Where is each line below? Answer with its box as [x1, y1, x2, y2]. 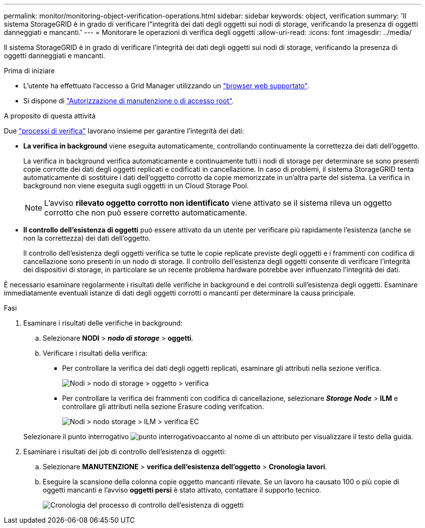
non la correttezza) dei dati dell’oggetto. [23, 234, 151, 242]
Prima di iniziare [4, 66, 55, 75]
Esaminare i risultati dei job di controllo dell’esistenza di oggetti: [23, 447, 226, 456]
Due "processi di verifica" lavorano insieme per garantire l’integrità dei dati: [4, 127, 245, 135]
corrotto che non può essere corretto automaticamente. [44, 208, 247, 217]
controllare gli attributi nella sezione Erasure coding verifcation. [62, 402, 264, 411]
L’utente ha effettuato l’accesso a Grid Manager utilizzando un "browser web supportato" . [23, 82, 310, 90]
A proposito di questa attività [4, 112, 96, 120]
